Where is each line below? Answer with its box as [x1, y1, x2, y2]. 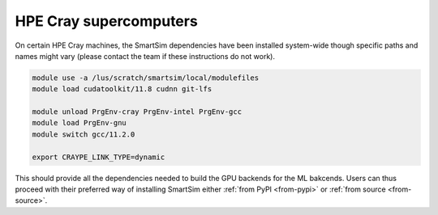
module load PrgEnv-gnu [32, 118, 127, 128]
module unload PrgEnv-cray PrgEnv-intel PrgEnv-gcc [32, 107, 243, 116]
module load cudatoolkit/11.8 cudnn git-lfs [32, 85, 213, 94]
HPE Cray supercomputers [15, 12, 198, 30]
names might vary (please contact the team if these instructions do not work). [15, 51, 276, 61]
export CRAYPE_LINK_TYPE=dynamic [32, 152, 165, 162]
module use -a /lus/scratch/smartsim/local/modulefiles [32, 73, 260, 82]
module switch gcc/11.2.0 [32, 129, 135, 139]
